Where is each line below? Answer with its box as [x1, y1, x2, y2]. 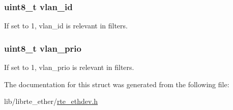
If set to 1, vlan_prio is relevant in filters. [4, 62, 134, 72]
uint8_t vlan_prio [4, 42, 81, 54]
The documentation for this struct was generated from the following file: [4, 79, 229, 89]
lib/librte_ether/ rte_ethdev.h [4, 96, 98, 106]
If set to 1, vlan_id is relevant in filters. [4, 20, 128, 31]
